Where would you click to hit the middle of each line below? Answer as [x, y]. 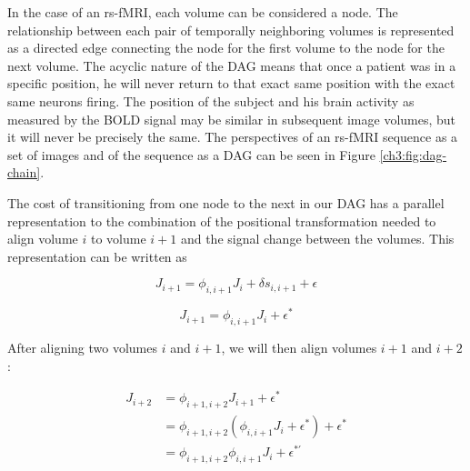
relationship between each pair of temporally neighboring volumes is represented [231, 30]
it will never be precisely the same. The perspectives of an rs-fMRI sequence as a [233, 137]
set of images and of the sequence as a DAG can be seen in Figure [191, 154]
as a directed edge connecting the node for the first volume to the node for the [226, 48]
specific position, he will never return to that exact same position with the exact [231, 83]
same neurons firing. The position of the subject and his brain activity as [211, 100]
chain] [24, 172]
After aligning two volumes [83, 347]
